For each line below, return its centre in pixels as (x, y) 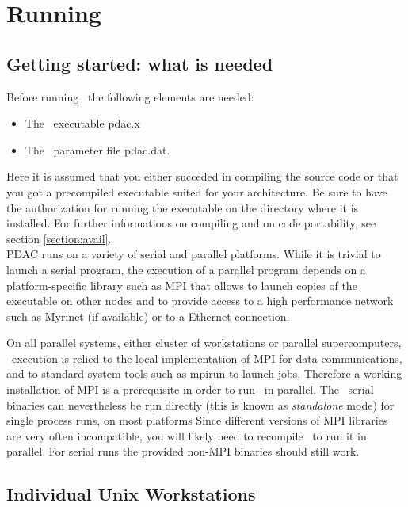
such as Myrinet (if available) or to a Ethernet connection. (148, 316)
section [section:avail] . (59, 238)
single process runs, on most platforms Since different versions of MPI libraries (197, 420)
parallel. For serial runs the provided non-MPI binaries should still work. (183, 451)
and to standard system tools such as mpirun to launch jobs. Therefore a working (204, 374)
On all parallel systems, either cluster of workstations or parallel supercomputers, (204, 343)
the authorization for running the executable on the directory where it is (183, 207)
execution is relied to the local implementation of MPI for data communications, (207, 358)
